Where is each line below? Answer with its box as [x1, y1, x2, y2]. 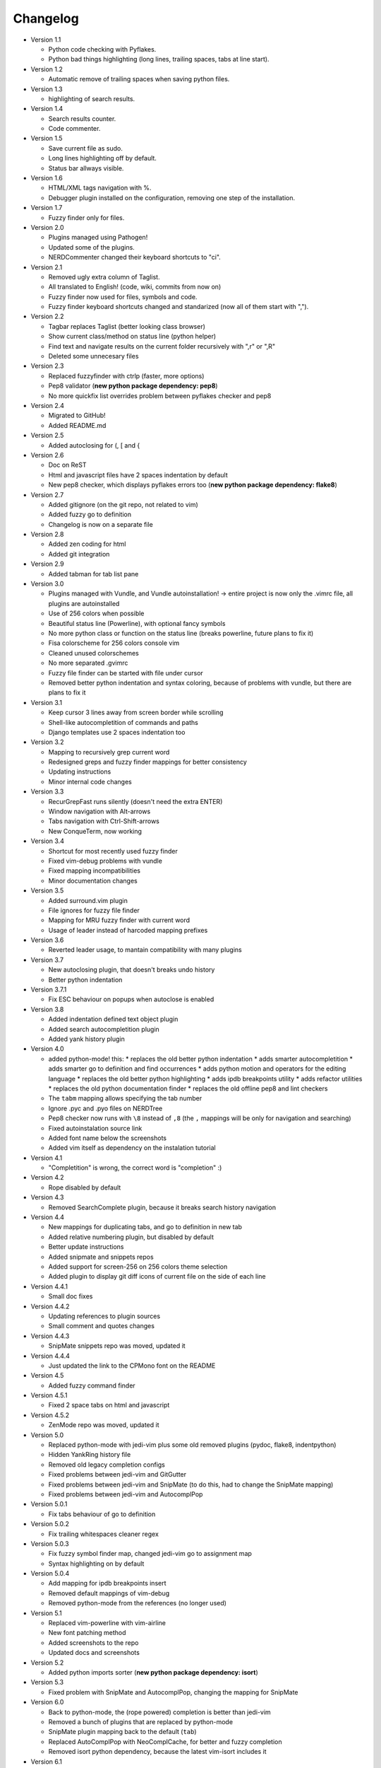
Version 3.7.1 [30, 985, 67, 994]
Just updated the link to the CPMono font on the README [48, 1361, 216, 1370]
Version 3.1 [30, 698, 63, 706]
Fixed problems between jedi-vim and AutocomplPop [48, 1489, 203, 1499]
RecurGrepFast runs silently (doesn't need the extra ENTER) [48, 797, 223, 806]
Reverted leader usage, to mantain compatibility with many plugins [48, 946, 243, 954]
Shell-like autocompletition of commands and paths [48, 718, 199, 726]
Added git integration [48, 549, 110, 558]
